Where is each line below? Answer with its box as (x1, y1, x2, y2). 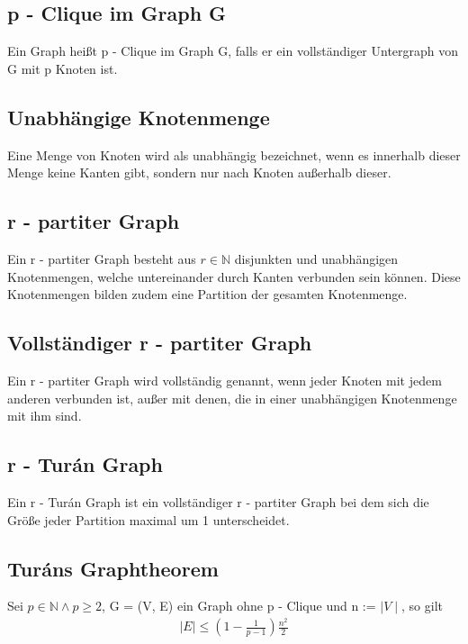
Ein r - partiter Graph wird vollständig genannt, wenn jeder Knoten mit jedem (7, 370, 442, 389)
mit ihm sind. (7, 406, 82, 425)
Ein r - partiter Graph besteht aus (7, 249, 196, 268)
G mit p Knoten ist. (7, 59, 118, 77)
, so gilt (401, 596, 444, 615)
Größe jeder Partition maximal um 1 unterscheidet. (7, 510, 290, 529)
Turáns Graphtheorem (7, 554, 219, 582)
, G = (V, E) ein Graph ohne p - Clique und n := (102, 596, 376, 615)
